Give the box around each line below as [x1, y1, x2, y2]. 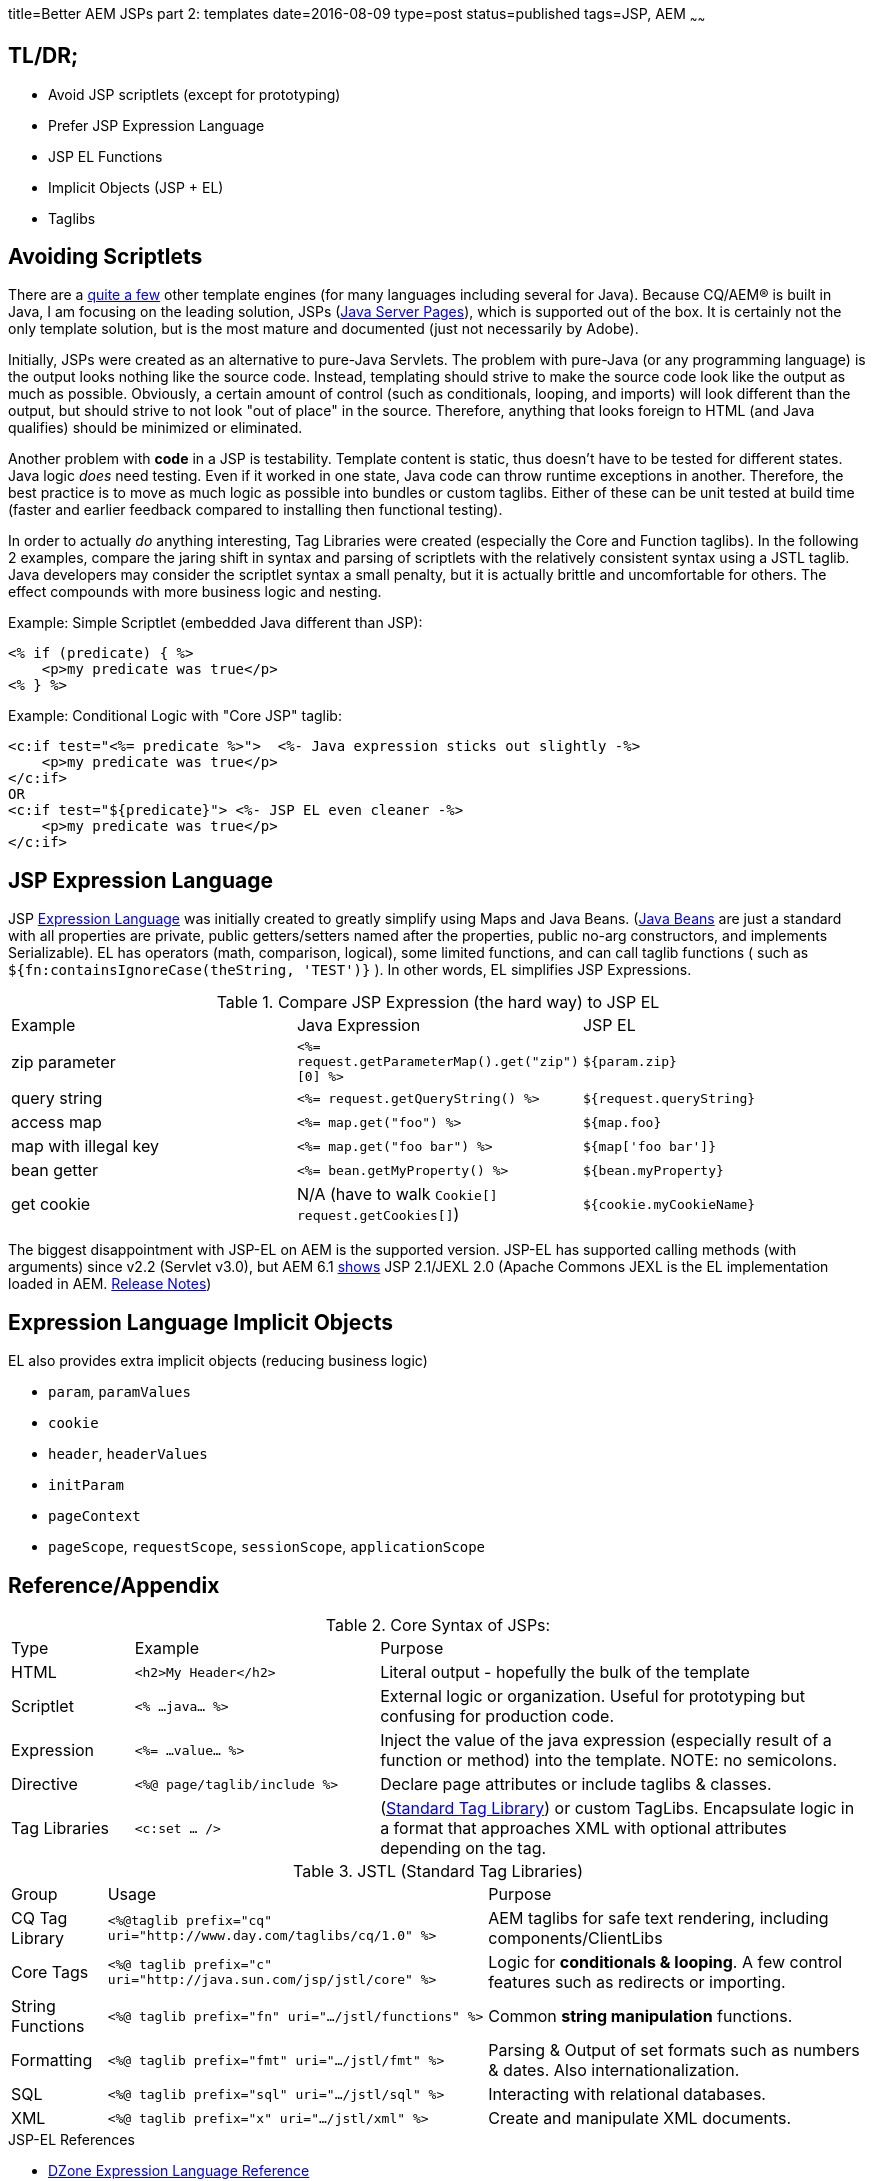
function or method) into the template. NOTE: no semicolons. [380, 1750, 838, 1771]
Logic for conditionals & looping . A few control [488, 1952, 843, 1973]
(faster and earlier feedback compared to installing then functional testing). [8, 501, 503, 519]
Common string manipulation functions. [488, 2006, 793, 2027]
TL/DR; [8, 43, 79, 69]
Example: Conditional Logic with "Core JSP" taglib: [8, 707, 342, 725]
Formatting [11, 2050, 93, 2071]
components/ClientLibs [488, 1928, 663, 1949]
